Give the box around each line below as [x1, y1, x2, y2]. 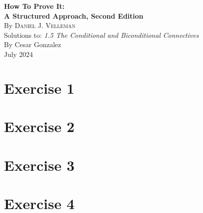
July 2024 [4, 49, 33, 59]
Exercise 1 [4, 78, 75, 98]
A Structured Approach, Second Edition [4, 10, 144, 21]
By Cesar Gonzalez [4, 39, 61, 50]
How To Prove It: [4, 1, 65, 11]
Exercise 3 [4, 155, 75, 175]
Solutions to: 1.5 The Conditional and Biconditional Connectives [4, 29, 199, 40]
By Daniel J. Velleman [4, 20, 76, 30]
